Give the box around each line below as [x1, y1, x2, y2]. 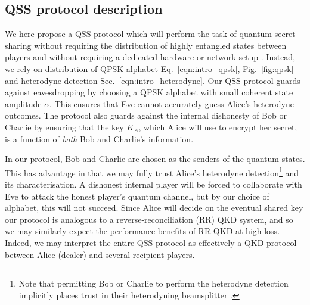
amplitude [5, 97, 42, 110]
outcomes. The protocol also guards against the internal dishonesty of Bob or [5, 109, 287, 122]
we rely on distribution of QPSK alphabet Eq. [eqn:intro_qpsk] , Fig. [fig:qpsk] [5, 62, 294, 74]
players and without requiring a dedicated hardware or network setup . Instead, [5, 51, 296, 63]
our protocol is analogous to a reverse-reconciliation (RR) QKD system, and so [5, 213, 293, 225]
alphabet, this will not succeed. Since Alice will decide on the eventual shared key [5, 201, 303, 214]
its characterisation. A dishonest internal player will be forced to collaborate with [5, 178, 302, 190]
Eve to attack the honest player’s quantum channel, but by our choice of [5, 189, 269, 202]
